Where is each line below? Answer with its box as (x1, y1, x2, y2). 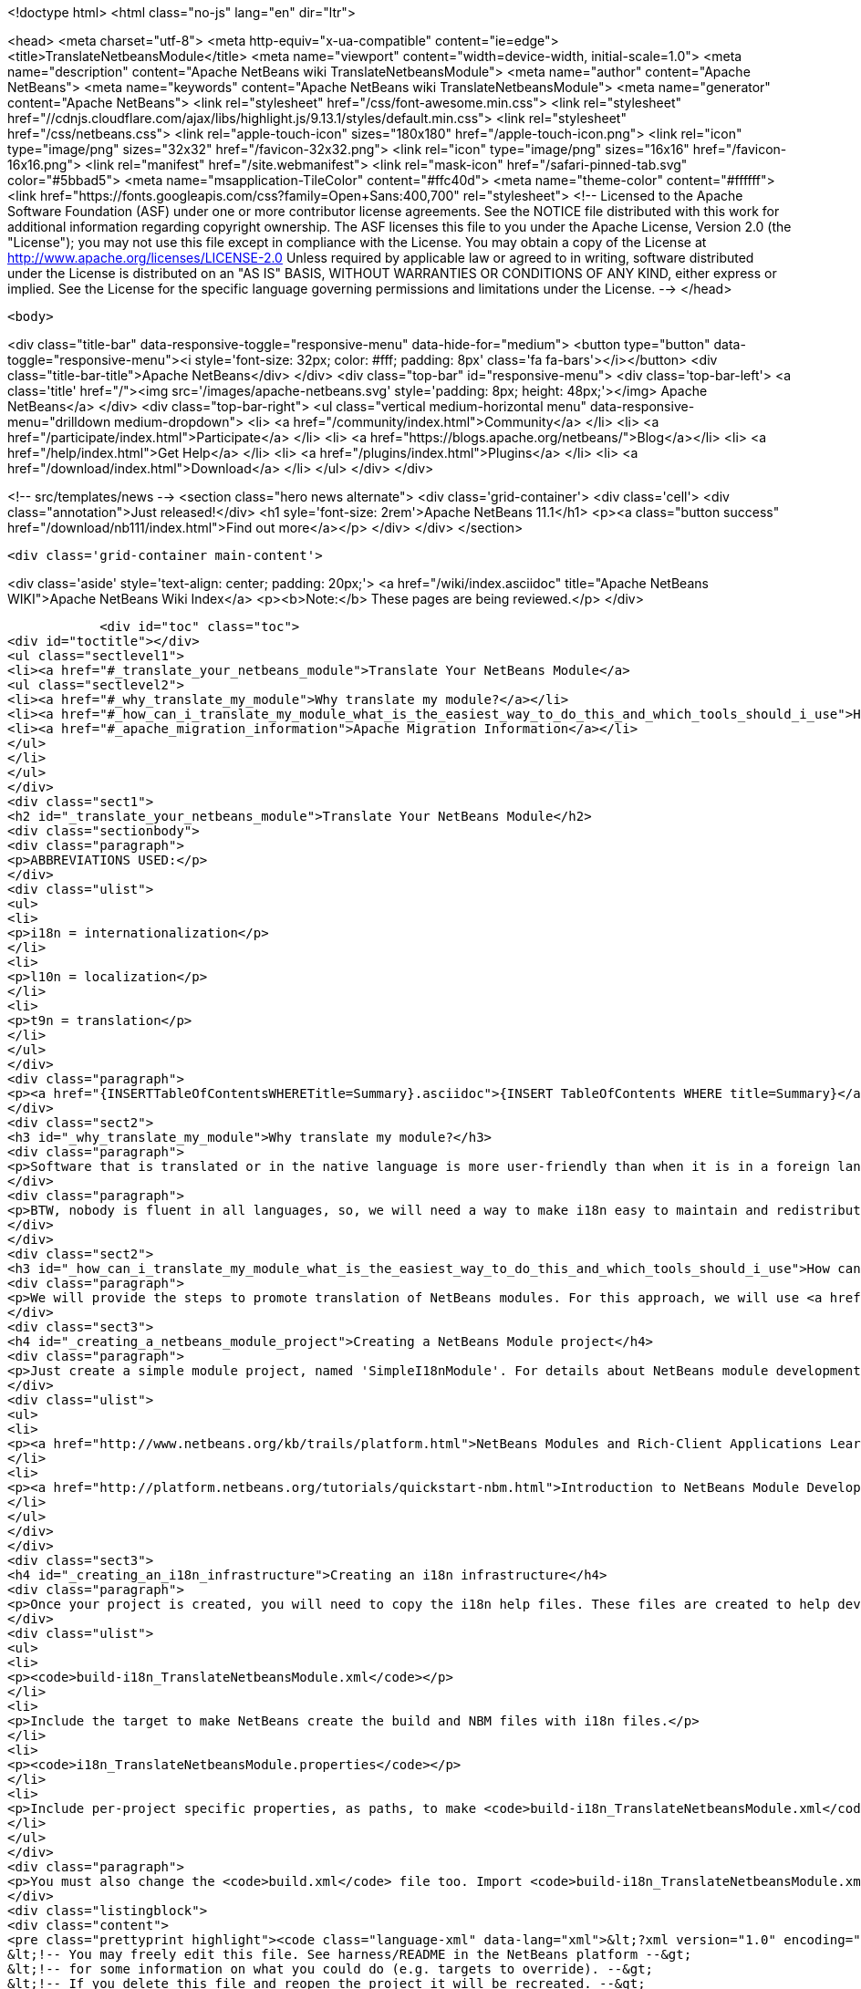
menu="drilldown (7, 414, 111, 430)
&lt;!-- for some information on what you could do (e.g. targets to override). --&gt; (7, 1962, 654, 1976)
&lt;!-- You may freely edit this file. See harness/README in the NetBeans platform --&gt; (7, 1947, 692, 1962)
